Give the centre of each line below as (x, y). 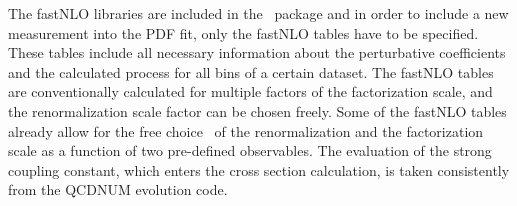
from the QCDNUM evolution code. (118, 189)
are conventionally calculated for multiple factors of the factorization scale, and (250, 91)
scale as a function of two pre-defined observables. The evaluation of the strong (250, 150)
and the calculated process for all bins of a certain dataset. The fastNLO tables (251, 71)
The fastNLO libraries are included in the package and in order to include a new (258, 13)
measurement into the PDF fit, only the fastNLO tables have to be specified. (243, 32)
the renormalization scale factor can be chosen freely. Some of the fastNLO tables (257, 110)
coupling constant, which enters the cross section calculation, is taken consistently (259, 169)
